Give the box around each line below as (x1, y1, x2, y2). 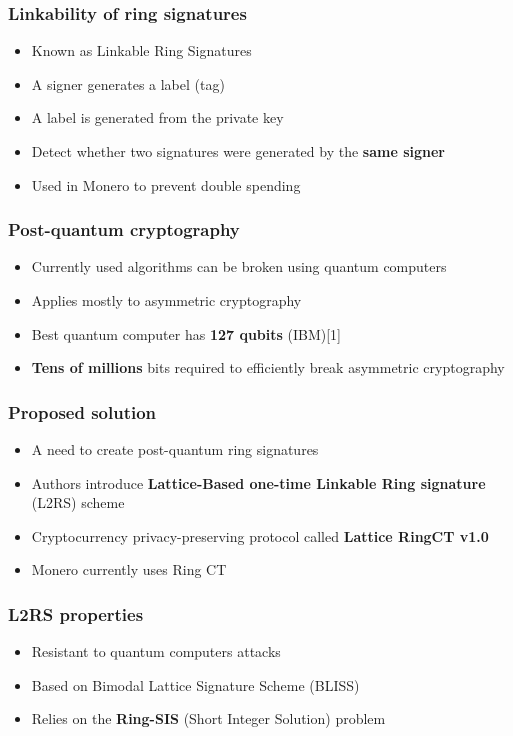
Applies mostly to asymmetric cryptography (31, 290, 302, 310)
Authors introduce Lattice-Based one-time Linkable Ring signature (31, 472, 486, 493)
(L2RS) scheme (31, 492, 125, 513)
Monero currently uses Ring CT (31, 559, 227, 580)
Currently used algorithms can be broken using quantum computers (31, 256, 447, 277)
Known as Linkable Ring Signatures (31, 40, 252, 61)
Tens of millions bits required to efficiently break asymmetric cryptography (31, 357, 505, 378)
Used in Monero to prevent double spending (31, 174, 301, 195)
